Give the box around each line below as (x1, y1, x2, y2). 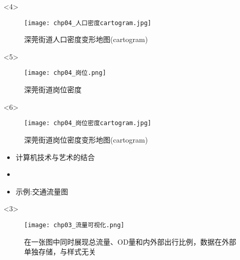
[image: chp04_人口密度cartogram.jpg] (24, 19, 152, 27)
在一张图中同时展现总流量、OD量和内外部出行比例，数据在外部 (24, 236, 236, 247)
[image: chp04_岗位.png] (24, 69, 106, 77)
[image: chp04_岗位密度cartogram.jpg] (24, 119, 152, 127)
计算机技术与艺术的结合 (15, 151, 95, 162)
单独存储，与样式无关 (24, 246, 96, 257)
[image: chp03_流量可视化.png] (24, 221, 125, 229)
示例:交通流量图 (15, 186, 68, 196)
